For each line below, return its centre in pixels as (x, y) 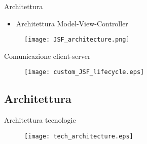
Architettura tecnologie (40, 120)
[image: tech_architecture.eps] (79, 136)
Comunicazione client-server (47, 56)
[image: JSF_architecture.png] (77, 40)
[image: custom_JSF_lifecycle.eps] (84, 72)
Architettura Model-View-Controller (72, 23)
